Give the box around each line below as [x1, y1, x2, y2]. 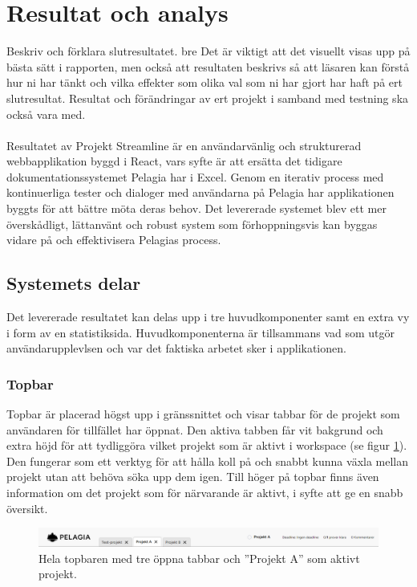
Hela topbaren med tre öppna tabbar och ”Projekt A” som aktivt [38, 549, 360, 566]
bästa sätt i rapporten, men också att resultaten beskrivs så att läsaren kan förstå [6, 58, 410, 75]
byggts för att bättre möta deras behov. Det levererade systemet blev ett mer [6, 200, 387, 217]
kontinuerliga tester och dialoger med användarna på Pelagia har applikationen [6, 184, 395, 201]
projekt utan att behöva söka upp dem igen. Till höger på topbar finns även [6, 468, 379, 485]
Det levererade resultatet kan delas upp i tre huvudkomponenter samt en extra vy [6, 308, 410, 325]
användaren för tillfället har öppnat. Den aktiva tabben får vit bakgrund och [6, 421, 383, 438]
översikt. [6, 499, 48, 516]
